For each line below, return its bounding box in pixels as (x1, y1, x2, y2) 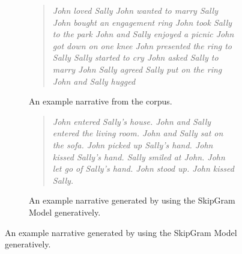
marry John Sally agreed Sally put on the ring (52, 62, 222, 75)
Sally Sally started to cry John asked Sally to (52, 51, 219, 64)
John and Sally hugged (52, 74, 136, 87)
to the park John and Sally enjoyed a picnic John (52, 28, 234, 40)
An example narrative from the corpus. (29, 95, 172, 107)
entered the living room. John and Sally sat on (52, 127, 223, 139)
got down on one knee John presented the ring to (52, 39, 232, 52)
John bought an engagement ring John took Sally (52, 16, 232, 28)
